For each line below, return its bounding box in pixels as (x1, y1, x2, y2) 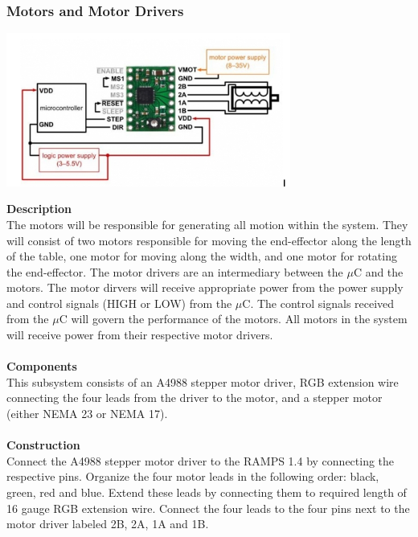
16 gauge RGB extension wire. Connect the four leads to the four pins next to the (6, 499, 410, 516)
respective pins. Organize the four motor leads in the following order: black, (6, 468, 379, 485)
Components (6, 358, 77, 375)
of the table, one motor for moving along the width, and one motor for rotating (6, 248, 397, 264)
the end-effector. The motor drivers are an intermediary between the (6, 263, 343, 280)
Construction (6, 437, 80, 453)
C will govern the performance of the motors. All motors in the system (59, 310, 408, 327)
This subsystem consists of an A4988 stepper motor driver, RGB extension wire (6, 373, 399, 390)
